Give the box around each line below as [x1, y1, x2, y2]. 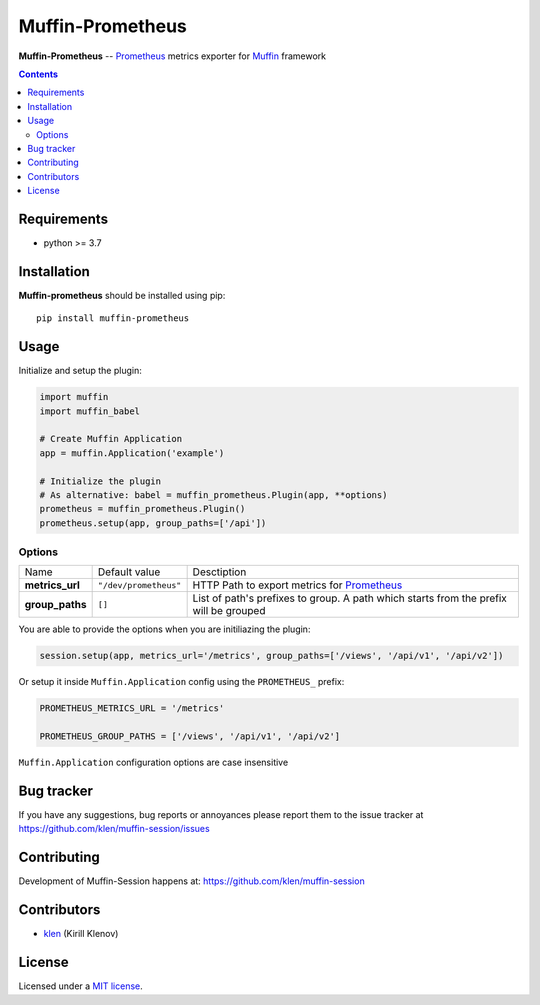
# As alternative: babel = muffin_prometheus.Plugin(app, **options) [39, 489, 388, 500]
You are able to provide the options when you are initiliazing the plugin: [18, 623, 311, 635]
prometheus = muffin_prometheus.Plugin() [39, 503, 246, 515]
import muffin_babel [39, 405, 140, 417]
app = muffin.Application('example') [39, 447, 225, 459]
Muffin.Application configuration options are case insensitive [18, 756, 289, 769]
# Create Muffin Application [39, 433, 183, 445]
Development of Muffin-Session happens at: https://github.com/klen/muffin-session [18, 875, 365, 887]
